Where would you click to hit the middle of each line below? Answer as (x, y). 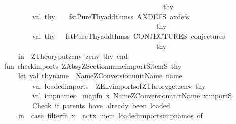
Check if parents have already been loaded (101, 105)
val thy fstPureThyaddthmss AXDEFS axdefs (111, 16)
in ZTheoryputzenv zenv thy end (73, 55)
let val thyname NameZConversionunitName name (100, 76)
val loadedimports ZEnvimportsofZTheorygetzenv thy (119, 85)
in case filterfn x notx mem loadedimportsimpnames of (110, 115)
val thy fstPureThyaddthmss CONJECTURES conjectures (129, 36)
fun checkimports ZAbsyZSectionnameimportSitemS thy (93, 66)
